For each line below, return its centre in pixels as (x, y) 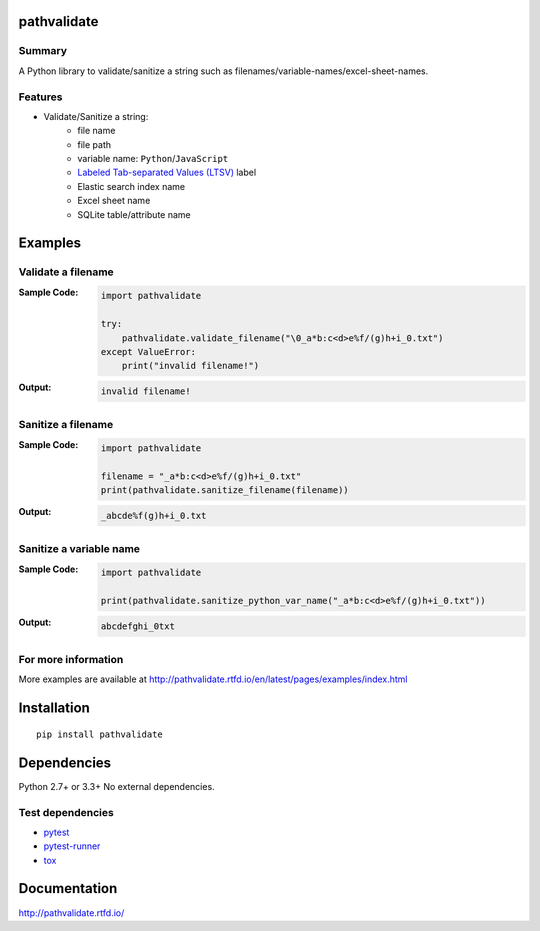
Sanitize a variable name (79, 549)
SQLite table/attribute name (134, 214)
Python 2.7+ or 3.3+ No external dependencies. (116, 786)
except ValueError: (148, 351)
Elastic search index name (131, 186)
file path (94, 144)
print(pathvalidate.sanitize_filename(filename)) (224, 490)
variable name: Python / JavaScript (153, 159)
